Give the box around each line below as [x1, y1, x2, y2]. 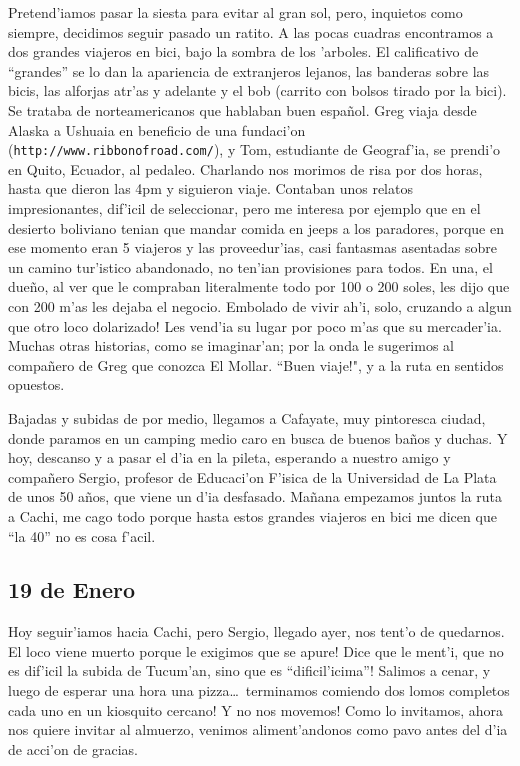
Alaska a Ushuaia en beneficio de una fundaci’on [8, 119, 306, 140]
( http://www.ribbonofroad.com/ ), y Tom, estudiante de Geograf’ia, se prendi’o [8, 139, 501, 160]
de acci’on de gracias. [8, 738, 138, 759]
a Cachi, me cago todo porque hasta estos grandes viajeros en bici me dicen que [8, 505, 497, 526]
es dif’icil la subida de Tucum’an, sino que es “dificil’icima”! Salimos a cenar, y [8, 660, 491, 681]
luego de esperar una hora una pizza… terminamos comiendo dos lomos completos [8, 680, 510, 701]
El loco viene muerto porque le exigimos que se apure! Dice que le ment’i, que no [8, 640, 504, 661]
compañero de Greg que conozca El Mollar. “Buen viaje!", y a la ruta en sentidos [8, 354, 504, 375]
